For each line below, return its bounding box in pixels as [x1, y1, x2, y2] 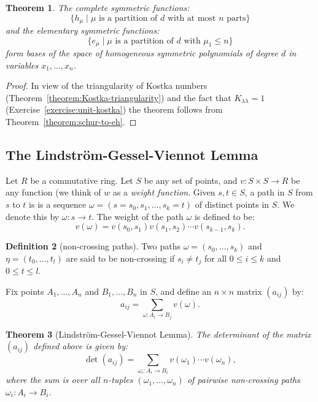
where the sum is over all [6, 373, 100, 386]
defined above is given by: [33, 339, 128, 352]
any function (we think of [6, 186, 101, 199]
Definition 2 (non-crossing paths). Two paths [6, 240, 181, 252]
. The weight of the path [91, 210, 184, 222]
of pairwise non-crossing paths [187, 373, 300, 386]
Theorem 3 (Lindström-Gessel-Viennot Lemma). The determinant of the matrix [6, 327, 311, 340]
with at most [167, 13, 216, 23]
